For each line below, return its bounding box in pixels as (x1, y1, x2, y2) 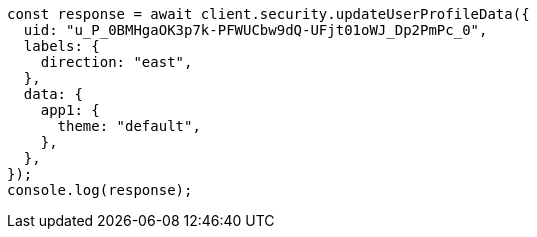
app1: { (40, 102, 100, 118)
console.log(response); (7, 182, 193, 198)
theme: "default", (57, 118, 201, 134)
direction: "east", (40, 54, 193, 70)
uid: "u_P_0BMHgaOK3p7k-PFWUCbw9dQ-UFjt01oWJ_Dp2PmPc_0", (23, 22, 488, 38)
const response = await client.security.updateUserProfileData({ (7, 6, 530, 22)
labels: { (23, 38, 100, 54)
